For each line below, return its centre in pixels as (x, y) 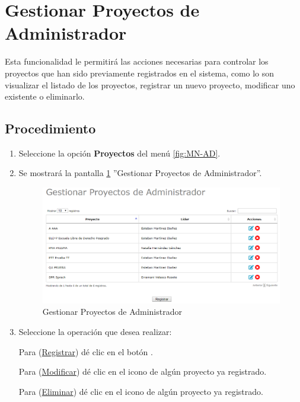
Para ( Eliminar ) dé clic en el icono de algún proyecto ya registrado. (141, 391)
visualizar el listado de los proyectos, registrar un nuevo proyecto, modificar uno (150, 84)
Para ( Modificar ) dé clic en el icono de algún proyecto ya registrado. (143, 371)
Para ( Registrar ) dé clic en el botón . (86, 351)
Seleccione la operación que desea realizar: (95, 332)
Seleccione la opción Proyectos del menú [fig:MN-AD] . (119, 153)
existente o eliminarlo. (45, 96)
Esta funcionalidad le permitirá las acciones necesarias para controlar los (137, 61)
